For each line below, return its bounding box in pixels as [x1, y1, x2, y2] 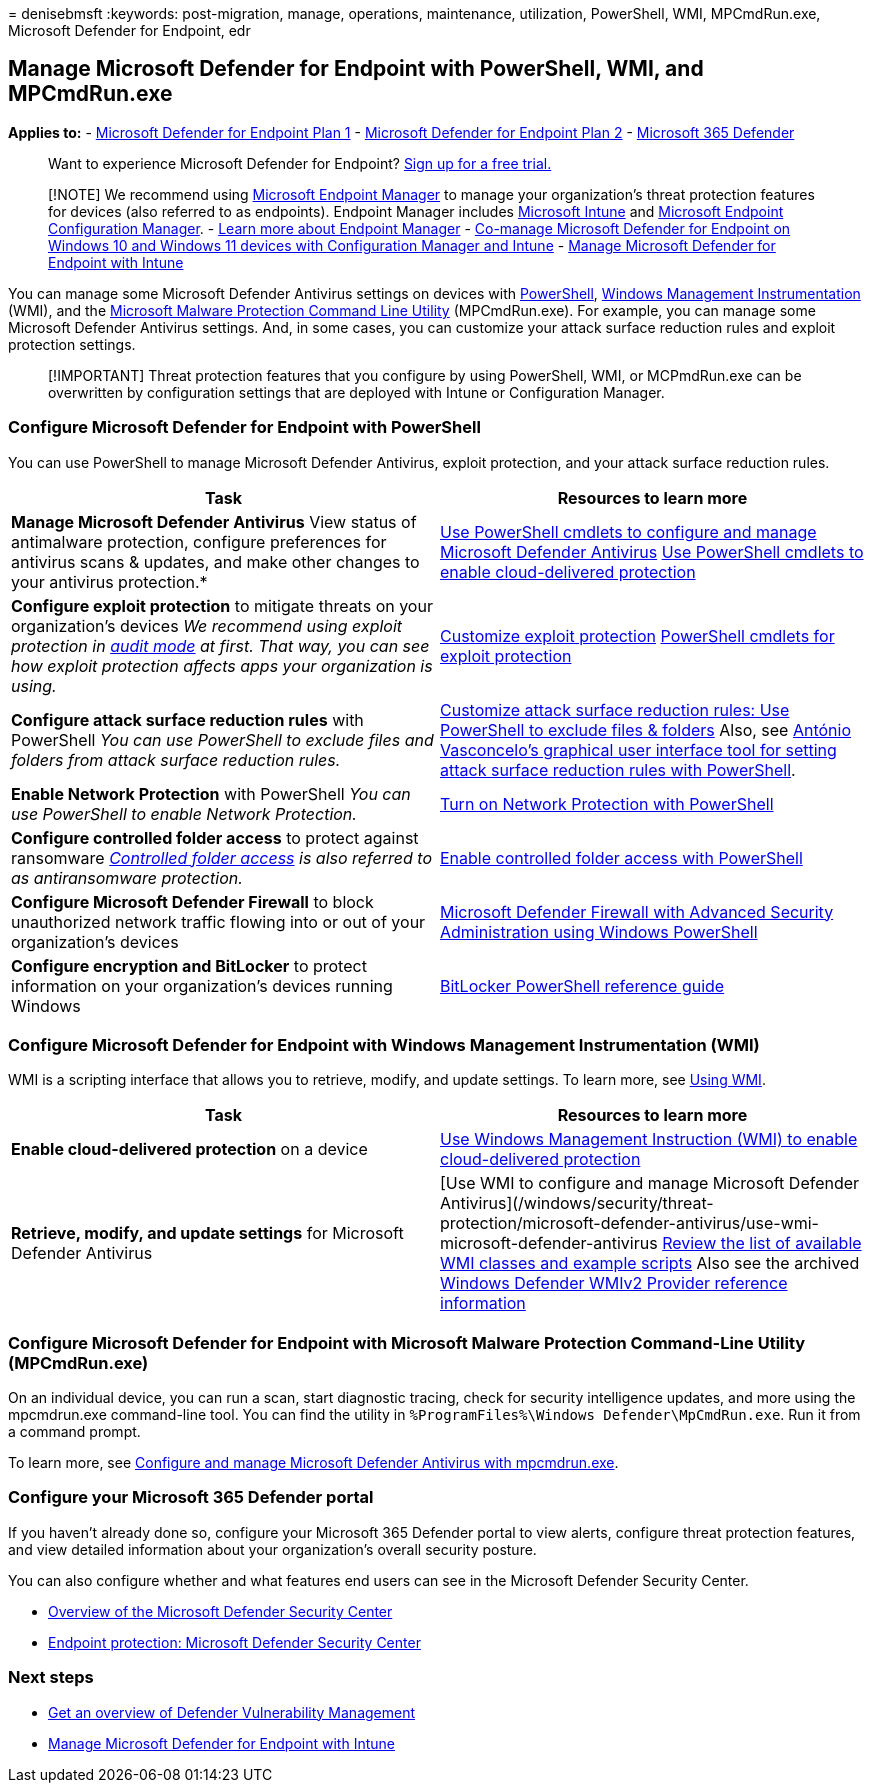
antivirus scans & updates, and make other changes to [11, 551, 420, 572]
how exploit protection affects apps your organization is [11, 655, 433, 676]
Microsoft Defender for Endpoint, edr [8, 22, 251, 39]
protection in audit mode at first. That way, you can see [11, 635, 430, 656]
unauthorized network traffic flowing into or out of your [11, 911, 426, 932]
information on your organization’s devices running [11, 975, 393, 996]
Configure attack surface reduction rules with [11, 709, 364, 730]
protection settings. [8, 335, 136, 353]
